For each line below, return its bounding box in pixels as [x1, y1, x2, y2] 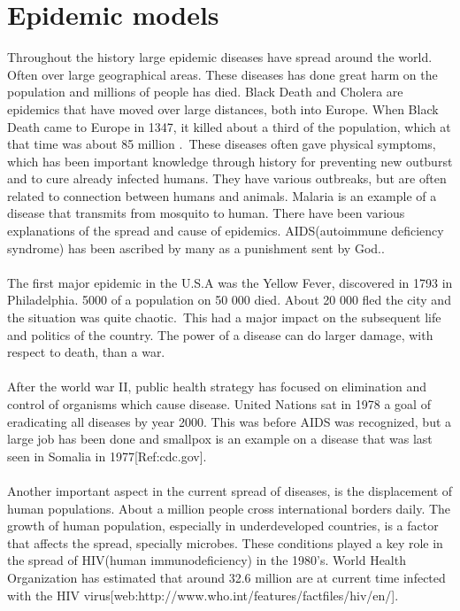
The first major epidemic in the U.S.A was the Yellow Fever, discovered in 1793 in [7, 273, 453, 291]
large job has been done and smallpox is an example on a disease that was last [7, 429, 433, 448]
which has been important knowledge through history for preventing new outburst [7, 151, 453, 170]
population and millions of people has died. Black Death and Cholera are [7, 82, 403, 101]
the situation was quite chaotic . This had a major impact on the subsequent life [7, 308, 441, 327]
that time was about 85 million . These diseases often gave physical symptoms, [7, 135, 436, 153]
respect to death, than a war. [7, 343, 165, 361]
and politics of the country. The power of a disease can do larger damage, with [7, 325, 433, 344]
